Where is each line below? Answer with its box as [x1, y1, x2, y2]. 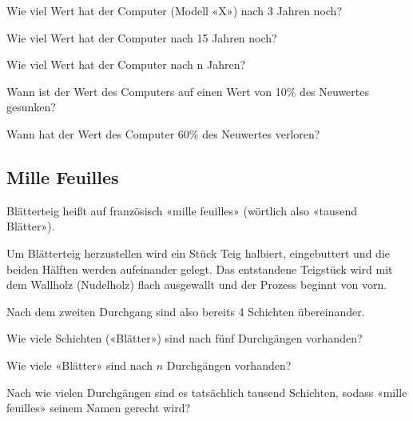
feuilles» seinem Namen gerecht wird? [6, 399, 191, 416]
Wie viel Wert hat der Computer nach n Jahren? [6, 56, 246, 73]
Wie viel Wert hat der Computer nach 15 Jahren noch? [6, 29, 277, 46]
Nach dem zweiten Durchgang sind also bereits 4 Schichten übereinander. [6, 303, 365, 319]
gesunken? [6, 98, 56, 115]
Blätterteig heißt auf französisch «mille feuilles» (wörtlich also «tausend [6, 202, 357, 219]
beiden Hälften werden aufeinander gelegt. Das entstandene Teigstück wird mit [6, 260, 393, 277]
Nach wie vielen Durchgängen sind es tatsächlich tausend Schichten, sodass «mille [6, 383, 407, 400]
